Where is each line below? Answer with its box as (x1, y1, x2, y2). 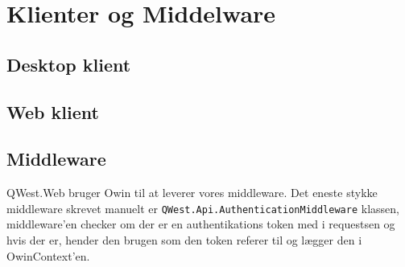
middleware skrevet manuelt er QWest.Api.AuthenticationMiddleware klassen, (6, 199, 399, 216)
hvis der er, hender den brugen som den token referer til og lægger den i (6, 231, 362, 248)
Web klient (6, 99, 99, 124)
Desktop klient (6, 51, 131, 76)
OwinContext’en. (6, 247, 90, 264)
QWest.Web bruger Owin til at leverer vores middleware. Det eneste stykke (6, 184, 378, 201)
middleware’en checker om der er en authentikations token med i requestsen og (6, 216, 395, 232)
